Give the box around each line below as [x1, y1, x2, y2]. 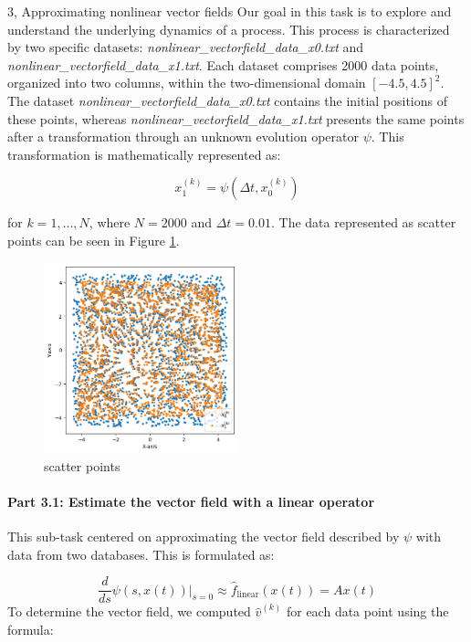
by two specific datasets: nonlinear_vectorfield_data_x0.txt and [7, 37, 364, 57]
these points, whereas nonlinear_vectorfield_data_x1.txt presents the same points [7, 109, 465, 128]
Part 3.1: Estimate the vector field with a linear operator [7, 491, 375, 510]
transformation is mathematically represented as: [7, 144, 281, 163]
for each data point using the [286, 602, 449, 621]
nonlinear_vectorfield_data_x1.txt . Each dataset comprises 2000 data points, [7, 55, 439, 74]
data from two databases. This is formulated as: [7, 544, 275, 563]
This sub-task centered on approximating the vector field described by [7, 526, 400, 545]
